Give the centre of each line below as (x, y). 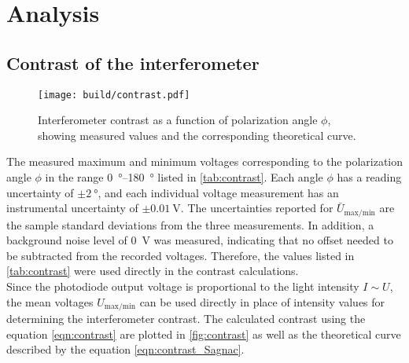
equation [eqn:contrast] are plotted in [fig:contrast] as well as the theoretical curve (204, 334)
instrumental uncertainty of (72, 208)
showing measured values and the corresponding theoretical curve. (197, 135)
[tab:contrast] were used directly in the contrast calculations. (153, 271)
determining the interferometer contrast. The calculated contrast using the (186, 319)
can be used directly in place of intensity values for (262, 301)
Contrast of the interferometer (133, 62)
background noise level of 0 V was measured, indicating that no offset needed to (200, 240)
